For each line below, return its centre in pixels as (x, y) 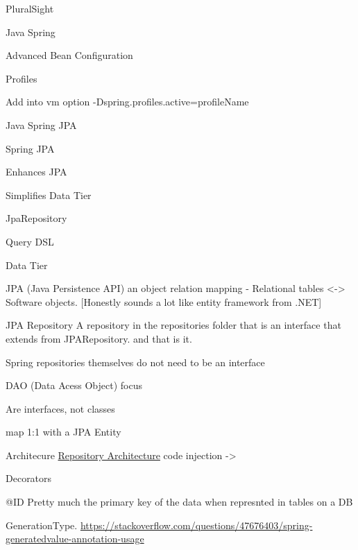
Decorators (29, 478)
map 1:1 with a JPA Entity (63, 432)
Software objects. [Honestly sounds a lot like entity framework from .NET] (164, 301)
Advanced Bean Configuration (69, 55)
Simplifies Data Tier (49, 195)
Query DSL (30, 241)
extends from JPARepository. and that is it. (99, 338)
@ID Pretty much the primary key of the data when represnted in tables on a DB (179, 502)
